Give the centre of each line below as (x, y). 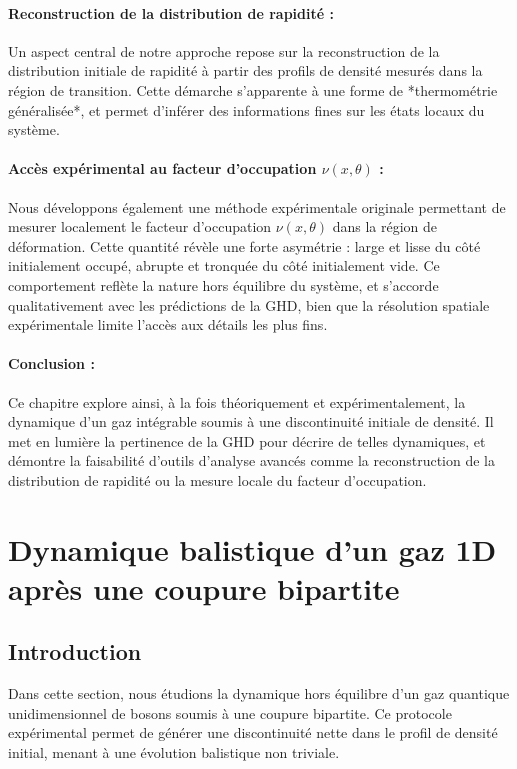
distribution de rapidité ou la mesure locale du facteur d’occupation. (217, 479)
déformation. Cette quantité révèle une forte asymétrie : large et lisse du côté (244, 245)
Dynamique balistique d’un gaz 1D (252, 548)
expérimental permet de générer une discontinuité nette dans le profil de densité (253, 732)
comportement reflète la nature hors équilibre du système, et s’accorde (223, 284)
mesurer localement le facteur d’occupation (140, 226)
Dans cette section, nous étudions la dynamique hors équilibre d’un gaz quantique (259, 693)
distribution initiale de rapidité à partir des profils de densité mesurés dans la (245, 70)
